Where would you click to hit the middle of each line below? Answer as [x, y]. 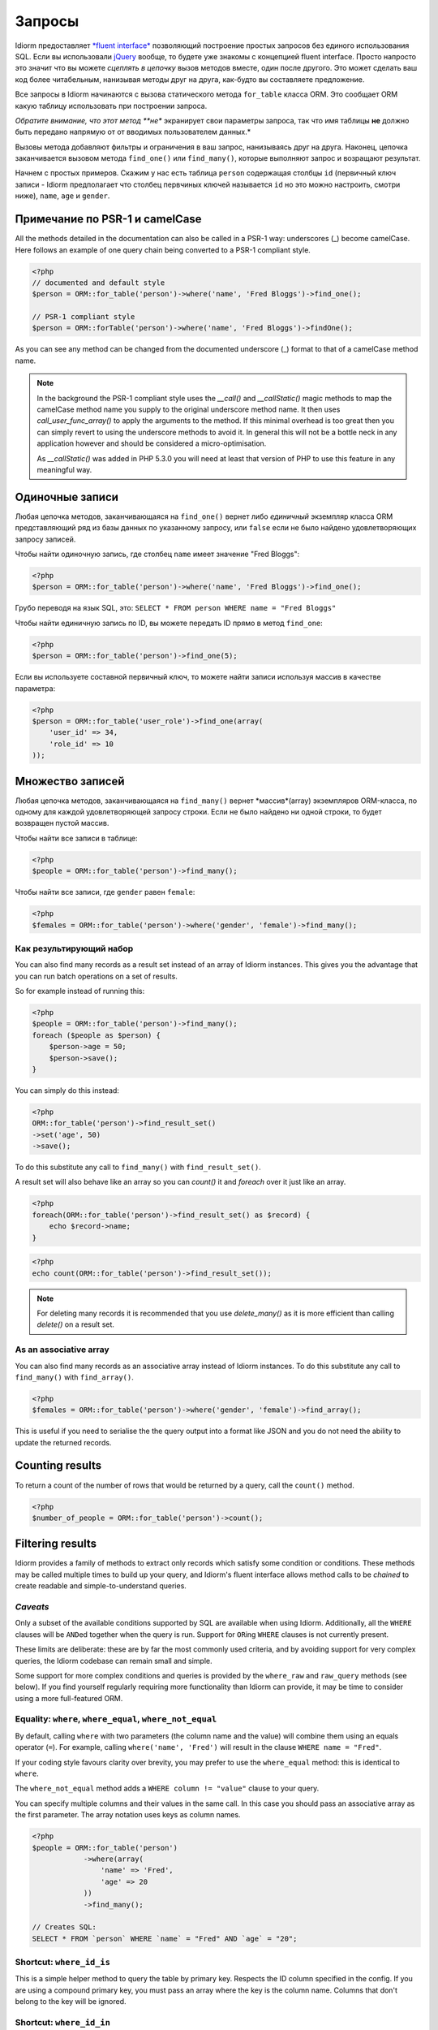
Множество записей [70, 781]
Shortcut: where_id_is [63, 1963]
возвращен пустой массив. [62, 823]
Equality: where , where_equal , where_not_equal [116, 1719]
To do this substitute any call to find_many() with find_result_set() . [138, 1167]
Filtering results [56, 1544]
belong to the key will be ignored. [71, 2002]
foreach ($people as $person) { [97, 1035]
